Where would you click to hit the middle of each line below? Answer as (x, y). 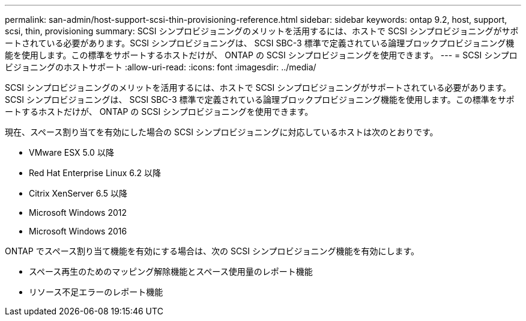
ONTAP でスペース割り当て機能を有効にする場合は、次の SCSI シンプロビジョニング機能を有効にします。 (212, 251)
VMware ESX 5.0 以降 (71, 152)
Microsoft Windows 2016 (78, 231)
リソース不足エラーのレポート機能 (96, 292)
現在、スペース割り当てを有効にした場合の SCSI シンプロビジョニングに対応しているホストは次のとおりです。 (222, 132)
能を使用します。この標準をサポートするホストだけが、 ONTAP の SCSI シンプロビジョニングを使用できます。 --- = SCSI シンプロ (261, 55)
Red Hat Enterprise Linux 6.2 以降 (95, 173)
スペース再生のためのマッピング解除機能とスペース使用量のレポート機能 (171, 271)
